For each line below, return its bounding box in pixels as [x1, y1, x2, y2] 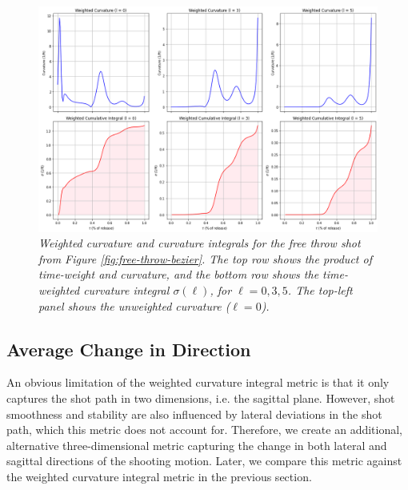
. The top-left [287, 281, 353, 298]
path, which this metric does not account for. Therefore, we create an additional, [6, 421, 403, 438]
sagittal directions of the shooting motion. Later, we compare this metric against [6, 452, 402, 469]
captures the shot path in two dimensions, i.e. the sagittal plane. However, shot [6, 389, 395, 406]
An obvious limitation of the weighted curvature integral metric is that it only [6, 374, 390, 391]
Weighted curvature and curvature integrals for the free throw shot [38, 235, 361, 251]
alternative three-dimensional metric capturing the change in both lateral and [6, 436, 387, 453]
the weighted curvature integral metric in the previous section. [6, 468, 312, 484]
